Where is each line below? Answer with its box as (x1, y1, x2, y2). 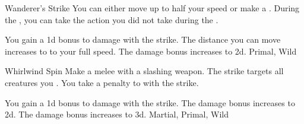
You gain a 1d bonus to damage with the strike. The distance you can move (5, 33, 281, 46)
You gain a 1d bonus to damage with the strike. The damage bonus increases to (5, 96, 295, 109)
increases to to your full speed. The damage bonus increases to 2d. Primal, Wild (5, 44, 297, 57)
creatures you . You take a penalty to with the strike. (5, 76, 199, 88)
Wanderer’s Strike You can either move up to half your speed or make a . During (5, 2, 300, 14)
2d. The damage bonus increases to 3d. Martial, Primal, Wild (5, 108, 229, 120)
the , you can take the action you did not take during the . (5, 13, 218, 26)
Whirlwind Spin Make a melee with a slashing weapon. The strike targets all (5, 65, 284, 77)
